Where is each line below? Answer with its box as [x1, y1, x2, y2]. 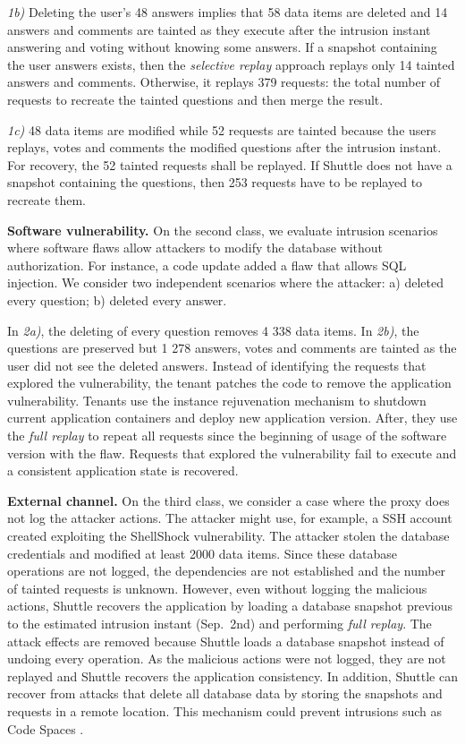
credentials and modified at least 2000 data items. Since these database [7, 543, 397, 562]
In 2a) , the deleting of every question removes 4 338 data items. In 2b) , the [7, 321, 419, 339]
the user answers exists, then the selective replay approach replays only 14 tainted [7, 55, 455, 73]
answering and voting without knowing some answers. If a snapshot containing [7, 38, 437, 56]
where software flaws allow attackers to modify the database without [7, 238, 383, 257]
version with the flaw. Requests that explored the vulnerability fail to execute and [7, 443, 457, 462]
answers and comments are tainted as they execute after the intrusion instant [7, 20, 431, 38]
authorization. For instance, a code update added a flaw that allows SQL [7, 255, 407, 274]
